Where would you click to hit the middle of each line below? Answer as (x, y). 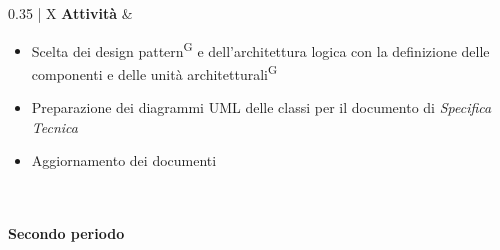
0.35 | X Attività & (70, 13)
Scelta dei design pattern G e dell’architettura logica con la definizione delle (260, 49)
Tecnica (54, 126)
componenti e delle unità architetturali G (154, 72)
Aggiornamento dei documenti (124, 160)
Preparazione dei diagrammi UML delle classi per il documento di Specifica (261, 107)
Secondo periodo (66, 233)
